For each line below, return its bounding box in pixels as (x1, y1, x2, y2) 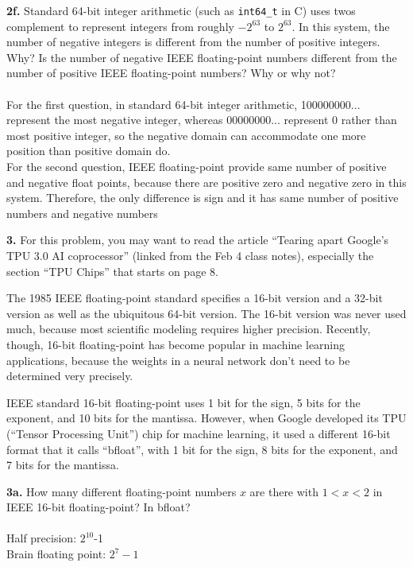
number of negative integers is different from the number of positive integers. (6, 33, 380, 50)
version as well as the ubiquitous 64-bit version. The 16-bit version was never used (6, 305, 407, 321)
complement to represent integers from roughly (6, 17, 234, 34)
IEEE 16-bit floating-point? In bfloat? (6, 499, 191, 515)
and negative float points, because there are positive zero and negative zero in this (6, 173, 407, 190)
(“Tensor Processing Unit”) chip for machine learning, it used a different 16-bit (6, 425, 391, 441)
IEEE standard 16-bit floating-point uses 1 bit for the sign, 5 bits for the (6, 394, 361, 410)
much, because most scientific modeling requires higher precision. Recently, (6, 320, 371, 337)
